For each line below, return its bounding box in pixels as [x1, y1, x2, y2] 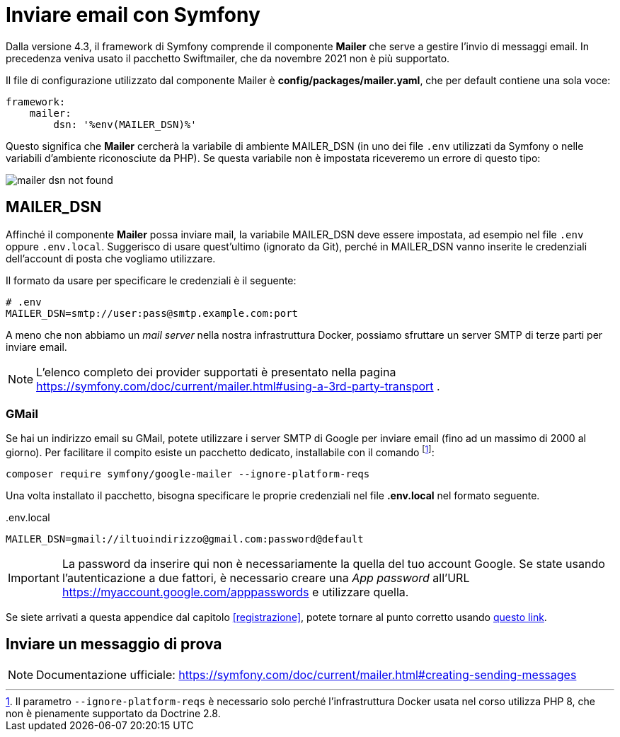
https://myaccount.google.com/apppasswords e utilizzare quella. [62, 585, 409, 599]
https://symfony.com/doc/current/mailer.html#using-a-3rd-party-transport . [36, 378, 440, 393]
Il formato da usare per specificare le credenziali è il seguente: [6, 274, 297, 286]
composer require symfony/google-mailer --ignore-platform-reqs [6, 468, 370, 480]
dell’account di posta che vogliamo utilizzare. [6, 252, 216, 265]
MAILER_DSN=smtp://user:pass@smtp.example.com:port [6, 307, 299, 319]
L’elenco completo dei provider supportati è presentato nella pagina [36, 364, 396, 379]
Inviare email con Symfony [6, 3, 260, 27]
